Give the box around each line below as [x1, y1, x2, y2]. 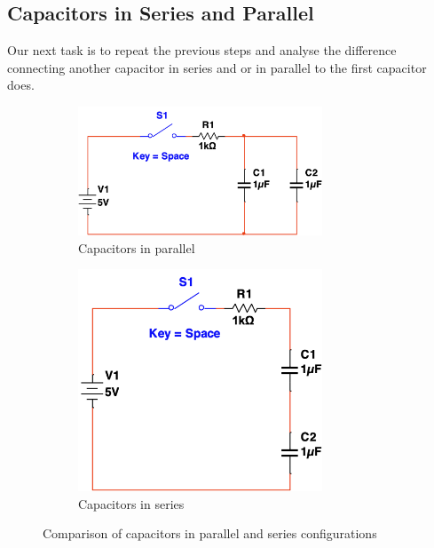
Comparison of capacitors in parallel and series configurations [43, 524, 377, 543]
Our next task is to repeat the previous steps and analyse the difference [7, 41, 397, 60]
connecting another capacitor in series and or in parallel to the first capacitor [7, 58, 427, 76]
